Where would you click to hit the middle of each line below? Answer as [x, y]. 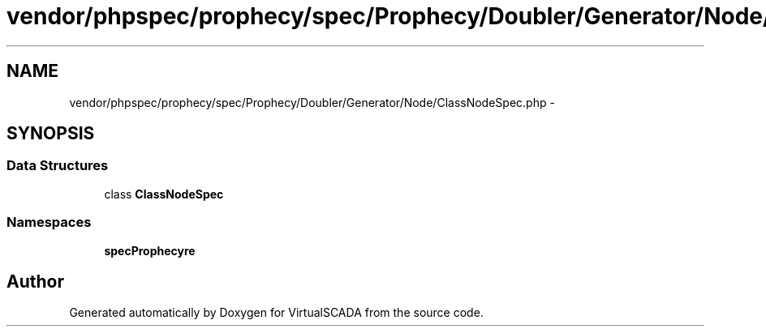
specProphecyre [150, 250]
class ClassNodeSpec [164, 194]
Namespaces [49, 222]
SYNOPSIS [51, 134]
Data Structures [58, 166]
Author [35, 281]
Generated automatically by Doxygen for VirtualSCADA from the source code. [276, 313]
